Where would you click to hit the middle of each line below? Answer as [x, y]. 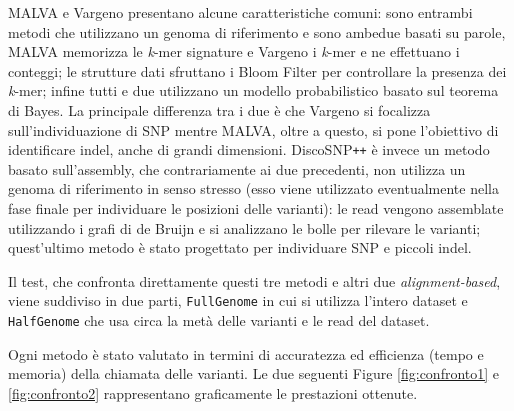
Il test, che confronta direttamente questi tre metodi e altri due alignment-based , [254, 280]
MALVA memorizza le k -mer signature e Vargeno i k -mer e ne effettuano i [234, 51]
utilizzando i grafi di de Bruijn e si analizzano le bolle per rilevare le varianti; [244, 227]
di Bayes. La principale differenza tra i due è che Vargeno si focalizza [219, 109]
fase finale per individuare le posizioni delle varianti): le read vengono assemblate [256, 208]
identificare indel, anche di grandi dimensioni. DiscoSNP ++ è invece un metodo [249, 149]
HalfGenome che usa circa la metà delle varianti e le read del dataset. [219, 320]
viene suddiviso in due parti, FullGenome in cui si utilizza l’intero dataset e [238, 300]
